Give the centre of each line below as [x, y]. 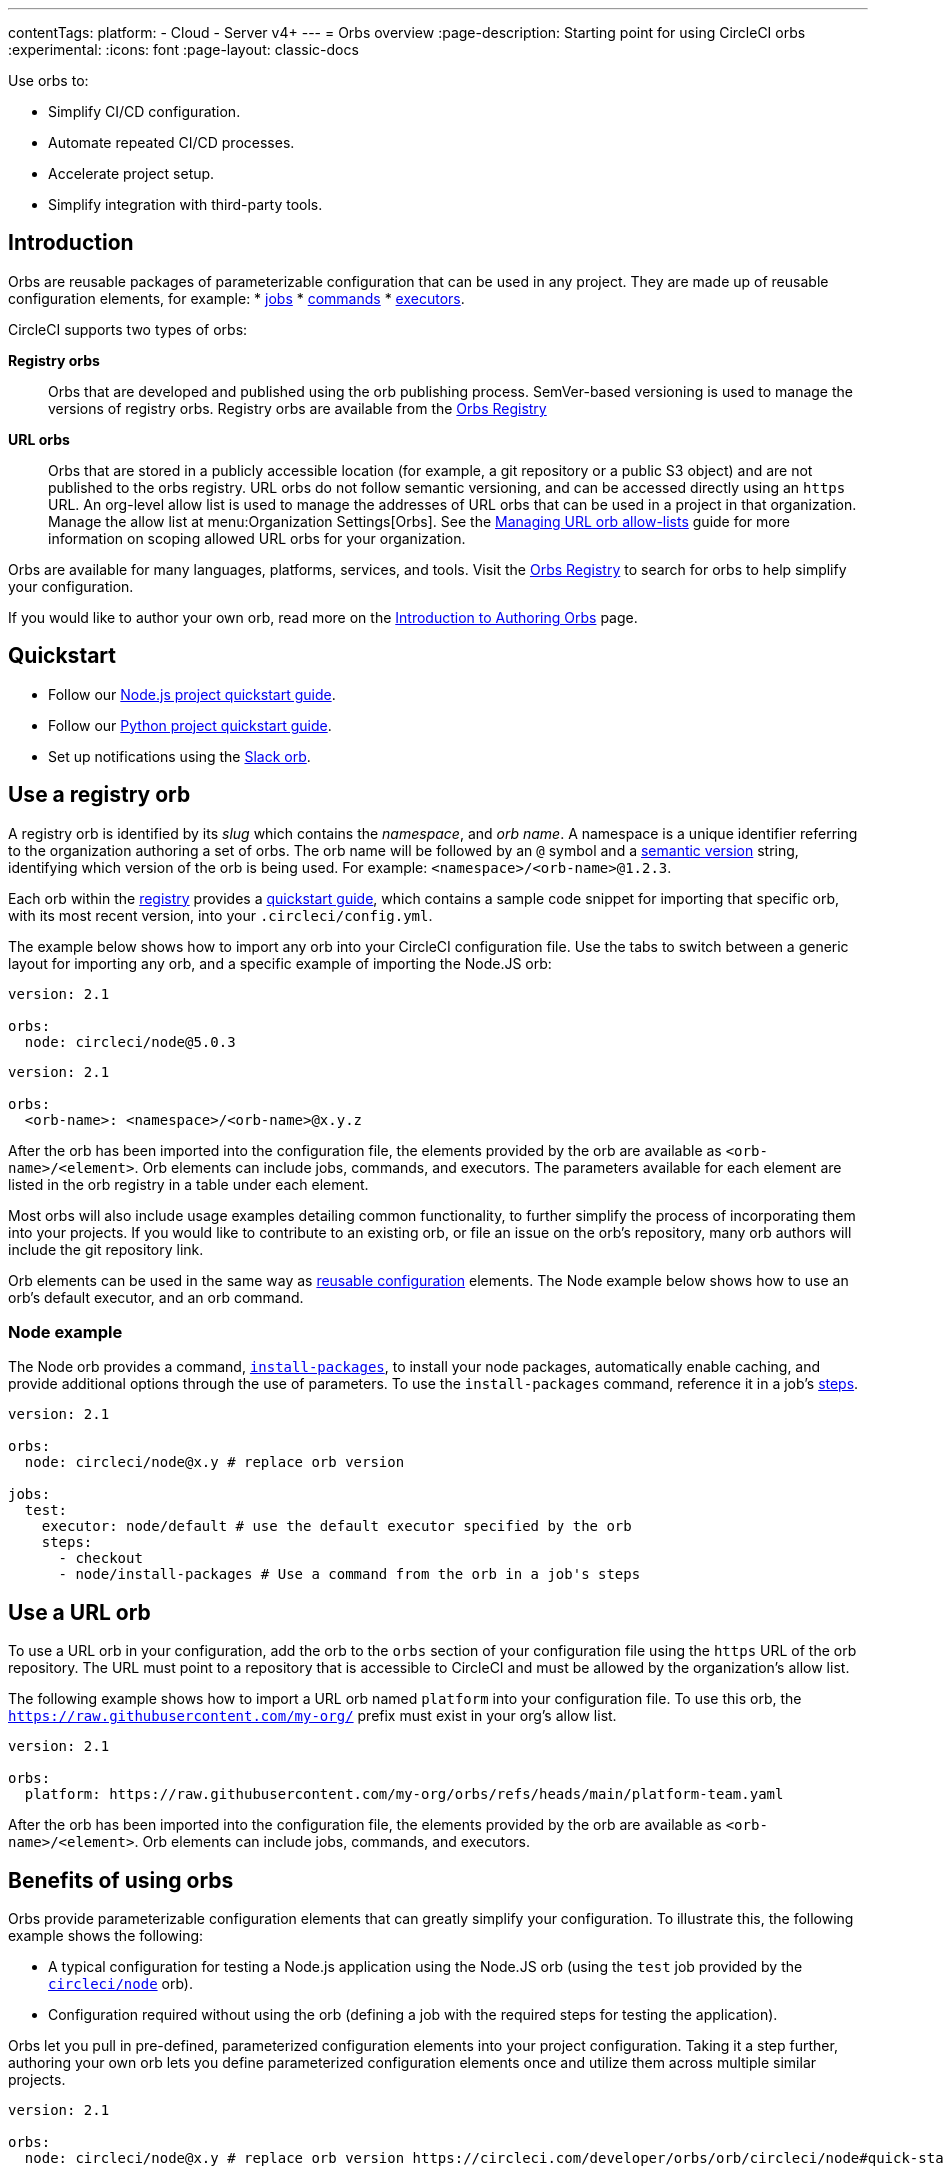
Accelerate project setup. [131, 173]
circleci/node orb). [120, 1983]
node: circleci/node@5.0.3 [130, 1041]
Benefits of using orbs [121, 1880]
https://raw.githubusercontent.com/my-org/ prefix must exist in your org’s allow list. [312, 1716]
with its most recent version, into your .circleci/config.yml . [220, 915]
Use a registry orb [99, 795]
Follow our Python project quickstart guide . [190, 725]
